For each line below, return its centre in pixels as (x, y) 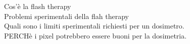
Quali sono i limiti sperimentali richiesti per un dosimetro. (94, 26)
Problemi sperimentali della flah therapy (66, 16)
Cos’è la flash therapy (38, 6)
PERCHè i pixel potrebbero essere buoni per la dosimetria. (96, 35)
